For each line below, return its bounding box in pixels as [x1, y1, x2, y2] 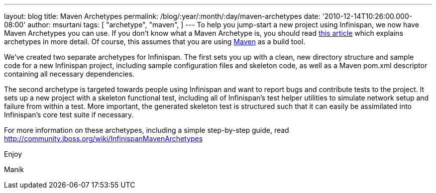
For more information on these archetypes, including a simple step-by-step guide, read [4, 126, 289, 134]
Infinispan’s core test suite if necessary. [4, 110, 134, 119]
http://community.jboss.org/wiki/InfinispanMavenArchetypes [4, 134, 203, 143]
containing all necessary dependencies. [4, 70, 134, 78]
